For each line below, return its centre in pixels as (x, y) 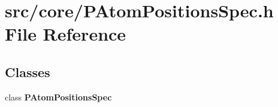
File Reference (66, 34)
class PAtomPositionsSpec (58, 97)
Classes (28, 71)
